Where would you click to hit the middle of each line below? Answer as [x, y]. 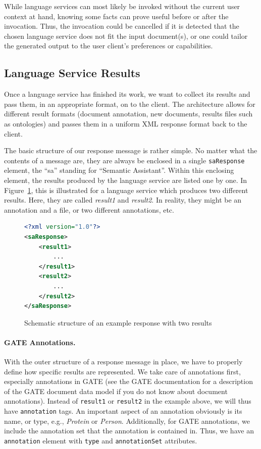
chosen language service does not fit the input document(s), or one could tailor [126, 36]
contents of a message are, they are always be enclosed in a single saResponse [124, 160]
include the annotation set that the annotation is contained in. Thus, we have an [129, 431]
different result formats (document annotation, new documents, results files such [128, 114]
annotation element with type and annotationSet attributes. [101, 440]
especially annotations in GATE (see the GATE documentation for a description [128, 381]
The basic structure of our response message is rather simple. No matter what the [131, 150]
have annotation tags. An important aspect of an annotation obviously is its [123, 411]
